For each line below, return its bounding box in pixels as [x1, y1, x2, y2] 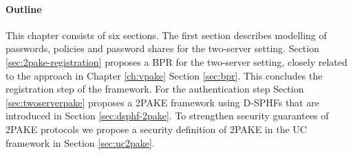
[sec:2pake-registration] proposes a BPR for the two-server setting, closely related [6, 54, 347, 69]
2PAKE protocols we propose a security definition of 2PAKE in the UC [6, 121, 307, 136]
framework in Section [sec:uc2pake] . [6, 135, 155, 150]
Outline [6, 1, 42, 16]
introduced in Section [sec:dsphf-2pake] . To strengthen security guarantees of [6, 108, 329, 123]
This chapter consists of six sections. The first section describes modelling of [6, 27, 327, 42]
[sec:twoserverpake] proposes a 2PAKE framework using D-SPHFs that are [6, 95, 319, 109]
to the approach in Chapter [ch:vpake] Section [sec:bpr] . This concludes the [6, 68, 323, 82]
